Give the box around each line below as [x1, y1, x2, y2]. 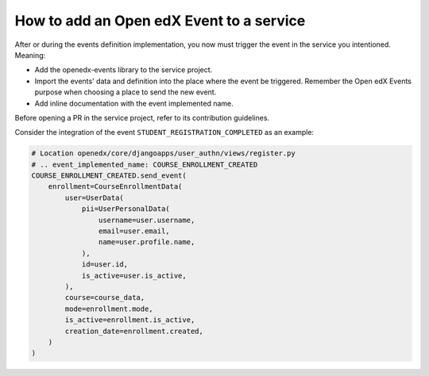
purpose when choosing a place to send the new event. [34, 87, 217, 97]
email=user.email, [98, 227, 170, 236]
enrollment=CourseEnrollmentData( [48, 182, 183, 191]
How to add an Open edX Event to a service [14, 12, 306, 29]
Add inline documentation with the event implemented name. [34, 98, 234, 108]
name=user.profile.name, [98, 238, 195, 247]
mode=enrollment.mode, [64, 304, 154, 313]
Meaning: [14, 50, 46, 59]
